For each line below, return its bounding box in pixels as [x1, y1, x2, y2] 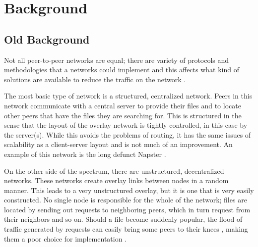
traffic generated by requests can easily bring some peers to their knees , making [4, 224, 248, 234]
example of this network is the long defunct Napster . [4, 148, 166, 159]
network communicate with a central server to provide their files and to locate [4, 100, 241, 110]
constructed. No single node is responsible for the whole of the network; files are [4, 195, 247, 205]
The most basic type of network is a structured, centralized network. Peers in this [4, 91, 253, 101]
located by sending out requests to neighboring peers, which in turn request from [4, 204, 251, 214]
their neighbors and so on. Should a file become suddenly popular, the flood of [4, 214, 243, 224]
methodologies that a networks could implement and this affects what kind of [4, 64, 239, 75]
